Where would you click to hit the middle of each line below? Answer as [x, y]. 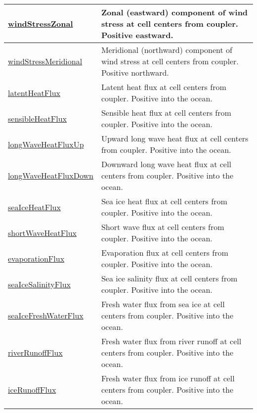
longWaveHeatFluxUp [46, 144]
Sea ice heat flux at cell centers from [164, 201]
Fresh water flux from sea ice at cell [163, 304]
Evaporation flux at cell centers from [165, 252]
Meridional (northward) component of [167, 50]
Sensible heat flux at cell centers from [166, 113]
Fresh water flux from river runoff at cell [171, 341]
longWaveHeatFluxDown [51, 175]
